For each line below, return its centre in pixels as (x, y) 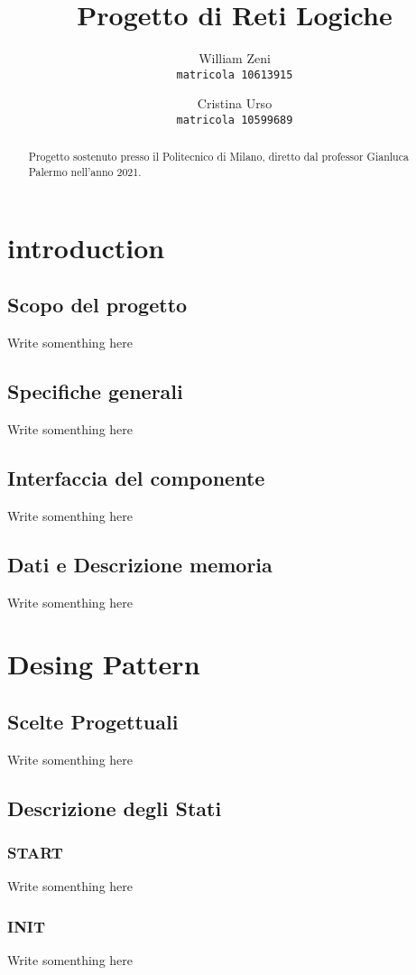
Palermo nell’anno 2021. (85, 172)
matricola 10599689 (235, 120)
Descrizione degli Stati (115, 808)
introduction (86, 247)
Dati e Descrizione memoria (140, 564)
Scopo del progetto (97, 305)
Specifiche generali (95, 391)
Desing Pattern (104, 664)
